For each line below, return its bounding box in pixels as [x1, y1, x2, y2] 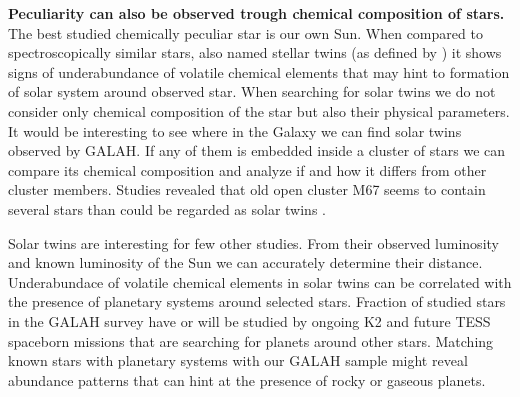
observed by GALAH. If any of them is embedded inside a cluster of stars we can [8, 140, 506, 161]
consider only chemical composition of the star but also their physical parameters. [8, 100, 510, 121]
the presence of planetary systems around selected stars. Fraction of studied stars [8, 291, 506, 312]
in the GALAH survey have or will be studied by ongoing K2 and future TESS [8, 310, 491, 331]
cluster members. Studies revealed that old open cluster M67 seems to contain [8, 179, 486, 200]
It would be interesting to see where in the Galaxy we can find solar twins [8, 120, 462, 141]
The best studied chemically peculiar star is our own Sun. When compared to [8, 22, 483, 43]
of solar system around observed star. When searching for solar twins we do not [8, 81, 496, 102]
